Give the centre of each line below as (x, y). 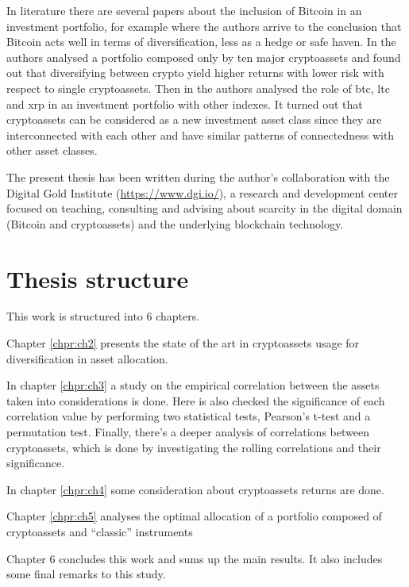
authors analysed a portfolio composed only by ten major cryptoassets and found (204, 57)
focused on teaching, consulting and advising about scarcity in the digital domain (204, 208)
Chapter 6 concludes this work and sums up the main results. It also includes (195, 558)
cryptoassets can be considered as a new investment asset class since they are (194, 119)
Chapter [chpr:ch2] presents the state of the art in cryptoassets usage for (183, 343)
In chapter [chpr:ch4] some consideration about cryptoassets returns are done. (195, 489)
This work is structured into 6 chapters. (103, 316)
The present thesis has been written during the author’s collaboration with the (198, 176)
